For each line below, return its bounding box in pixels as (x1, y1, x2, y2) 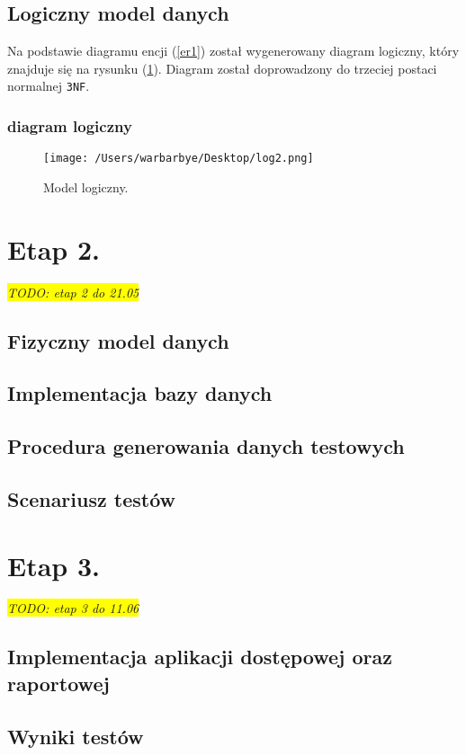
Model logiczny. (43, 177, 129, 196)
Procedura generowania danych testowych (7, 432, 405, 460)
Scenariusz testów (7, 484, 175, 512)
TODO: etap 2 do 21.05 (7, 282, 139, 301)
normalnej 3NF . (7, 76, 90, 95)
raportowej (7, 669, 110, 697)
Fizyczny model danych (7, 326, 229, 354)
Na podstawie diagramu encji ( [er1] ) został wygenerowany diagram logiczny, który (7, 41, 460, 60)
